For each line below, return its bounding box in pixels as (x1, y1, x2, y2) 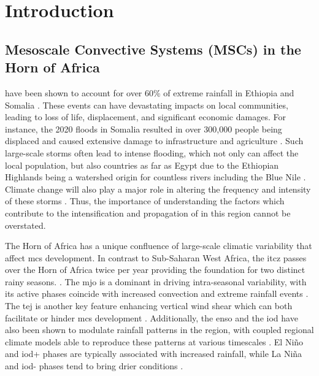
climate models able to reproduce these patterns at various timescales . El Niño (5, 335, 304, 348)
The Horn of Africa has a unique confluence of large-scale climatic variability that (5, 239, 312, 252)
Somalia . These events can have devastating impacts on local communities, (5, 98, 288, 111)
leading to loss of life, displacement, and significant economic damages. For (5, 110, 286, 123)
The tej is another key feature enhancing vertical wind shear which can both (5, 299, 293, 312)
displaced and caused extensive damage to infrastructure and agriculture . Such (5, 134, 304, 147)
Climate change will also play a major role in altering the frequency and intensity (5, 182, 311, 195)
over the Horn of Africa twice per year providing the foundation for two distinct (5, 263, 306, 276)
